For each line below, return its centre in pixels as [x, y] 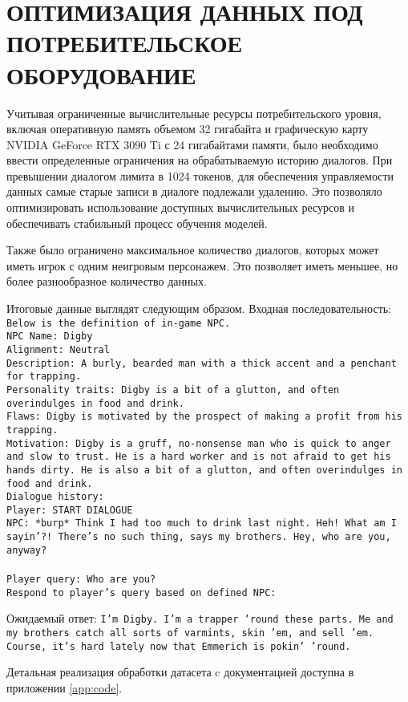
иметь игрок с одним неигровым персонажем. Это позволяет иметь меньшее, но [202, 265]
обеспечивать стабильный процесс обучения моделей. [137, 223]
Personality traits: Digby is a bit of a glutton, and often [173, 390]
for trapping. [44, 377]
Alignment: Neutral [58, 349]
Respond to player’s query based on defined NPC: [141, 592]
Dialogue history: [55, 497]
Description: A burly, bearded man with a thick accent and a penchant [202, 363]
